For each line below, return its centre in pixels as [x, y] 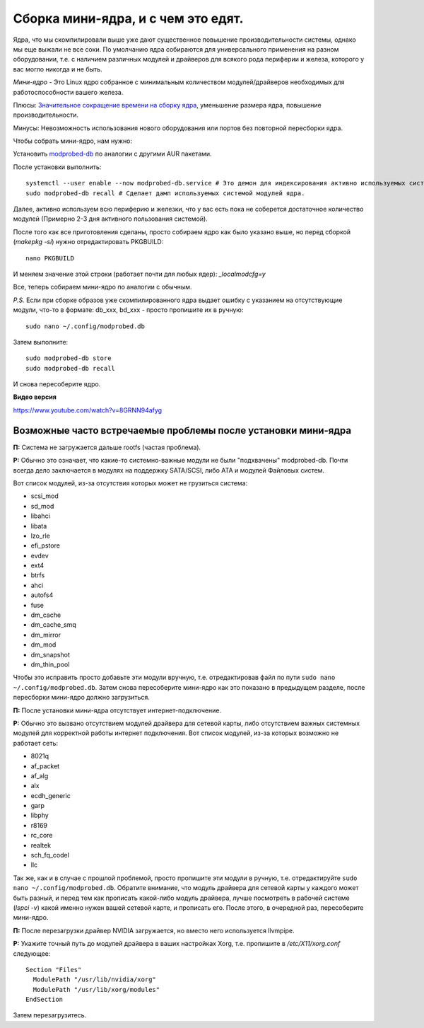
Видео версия [35, 397]
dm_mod [43, 645]
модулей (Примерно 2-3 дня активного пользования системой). [110, 219]
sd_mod [42, 506]
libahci [41, 516]
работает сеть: [36, 743]
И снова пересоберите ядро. [57, 384]
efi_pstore [45, 545]
